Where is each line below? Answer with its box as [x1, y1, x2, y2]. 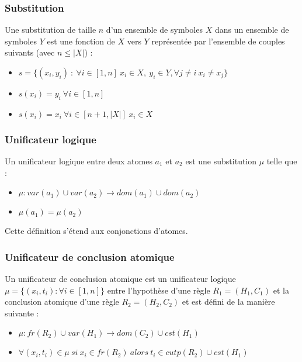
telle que [266, 155, 297, 167]
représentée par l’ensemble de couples [151, 35, 285, 47]
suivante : [5, 306, 39, 319]
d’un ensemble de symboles [106, 23, 203, 36]
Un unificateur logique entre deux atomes [5, 155, 152, 167]
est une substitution [185, 155, 257, 167]
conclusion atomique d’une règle [5, 295, 119, 308]
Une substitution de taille [5, 23, 96, 36]
